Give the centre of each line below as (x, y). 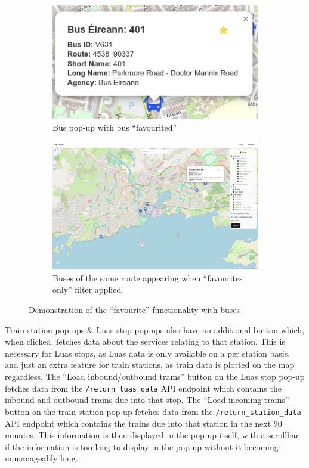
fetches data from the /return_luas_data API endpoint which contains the (143, 388)
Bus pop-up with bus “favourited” (115, 127)
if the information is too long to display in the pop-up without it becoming (142, 446)
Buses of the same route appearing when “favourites (148, 278)
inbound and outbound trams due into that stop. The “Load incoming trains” (147, 400)
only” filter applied (87, 289)
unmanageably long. (41, 458)
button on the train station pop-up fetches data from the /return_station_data (153, 411)
